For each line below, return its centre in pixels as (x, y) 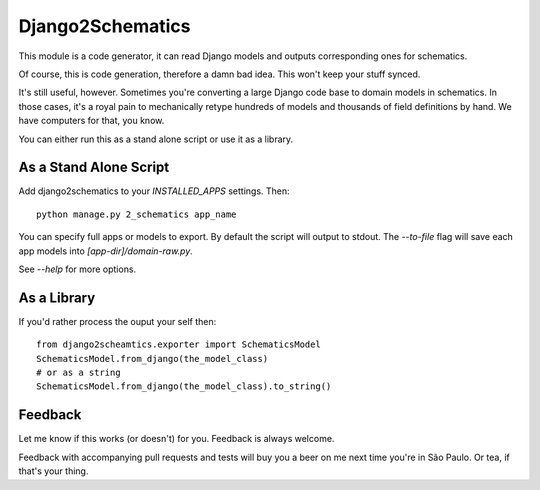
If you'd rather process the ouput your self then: (117, 321)
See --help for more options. (77, 269)
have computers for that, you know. (91, 121)
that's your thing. (53, 471)
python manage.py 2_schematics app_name (136, 214)
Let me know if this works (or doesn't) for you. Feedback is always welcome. (176, 439)
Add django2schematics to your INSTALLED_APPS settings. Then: (154, 191)
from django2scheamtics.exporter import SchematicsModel (179, 344)
